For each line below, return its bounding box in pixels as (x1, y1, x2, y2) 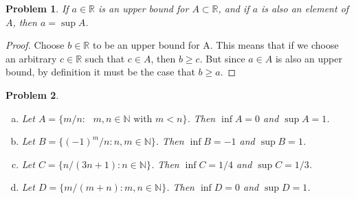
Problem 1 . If (5, 1, 69, 15)
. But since (199, 51, 245, 65)
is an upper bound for (98, 1, 189, 15)
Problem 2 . (5, 87, 59, 102)
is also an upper (275, 51, 342, 65)
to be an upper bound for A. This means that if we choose (92, 38, 339, 52)
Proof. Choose (5, 38, 65, 52)
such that (85, 51, 125, 65)
